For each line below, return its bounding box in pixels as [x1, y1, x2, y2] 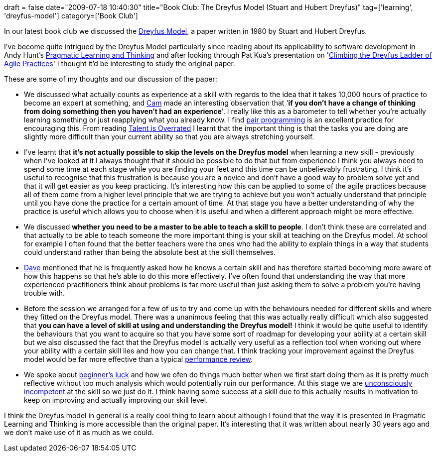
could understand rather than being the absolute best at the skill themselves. [24, 248, 276, 256]
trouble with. [24, 289, 65, 297]
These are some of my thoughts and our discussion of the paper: [4, 75, 217, 83]
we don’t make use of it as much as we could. [4, 428, 154, 437]
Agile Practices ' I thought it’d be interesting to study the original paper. [4, 59, 235, 68]
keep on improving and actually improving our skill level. [24, 396, 208, 404]
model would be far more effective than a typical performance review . [24, 355, 253, 363]
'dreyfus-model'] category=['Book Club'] [4, 11, 138, 20]
